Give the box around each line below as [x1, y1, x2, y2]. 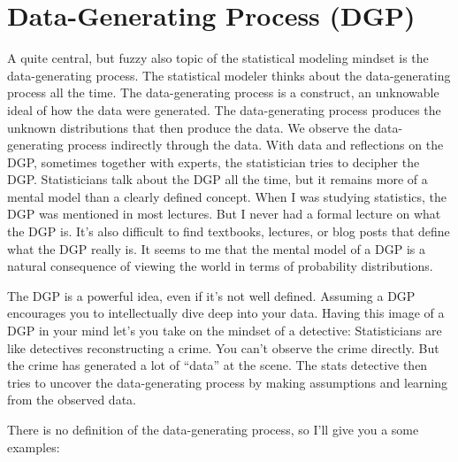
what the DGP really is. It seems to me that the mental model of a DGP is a [7, 239, 425, 258]
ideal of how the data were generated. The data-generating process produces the [7, 100, 441, 119]
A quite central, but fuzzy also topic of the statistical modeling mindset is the [7, 49, 429, 67]
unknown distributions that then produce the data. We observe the [7, 118, 370, 136]
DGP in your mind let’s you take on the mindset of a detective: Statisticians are [7, 321, 442, 340]
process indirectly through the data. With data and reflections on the [67, 135, 444, 154]
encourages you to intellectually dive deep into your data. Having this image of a [7, 304, 445, 322]
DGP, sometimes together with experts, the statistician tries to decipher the [7, 152, 420, 171]
